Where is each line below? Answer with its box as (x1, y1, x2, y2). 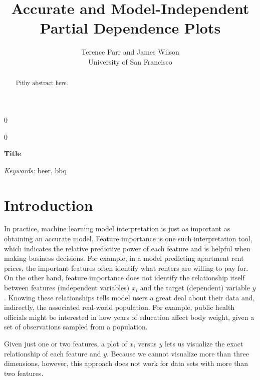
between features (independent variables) (4, 282, 130, 293)
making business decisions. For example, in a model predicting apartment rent (4, 253, 244, 263)
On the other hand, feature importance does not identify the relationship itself (4, 272, 245, 283)
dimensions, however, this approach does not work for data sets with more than (4, 358, 248, 368)
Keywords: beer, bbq (4, 165, 67, 175)
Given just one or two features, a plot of (4, 338, 127, 348)
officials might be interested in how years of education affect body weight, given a (4, 311, 254, 322)
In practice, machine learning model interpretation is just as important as (4, 223, 230, 234)
